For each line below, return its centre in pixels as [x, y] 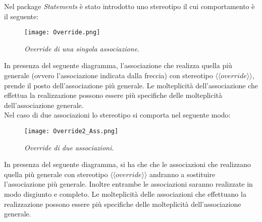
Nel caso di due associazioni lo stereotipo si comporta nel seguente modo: [117, 115]
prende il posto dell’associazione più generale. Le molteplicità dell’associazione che [131, 85]
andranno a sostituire [182, 174]
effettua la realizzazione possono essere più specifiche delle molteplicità [113, 95]
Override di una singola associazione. [82, 48]
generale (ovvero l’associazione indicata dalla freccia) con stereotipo [109, 75]
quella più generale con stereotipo [56, 174]
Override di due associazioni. [69, 147]
